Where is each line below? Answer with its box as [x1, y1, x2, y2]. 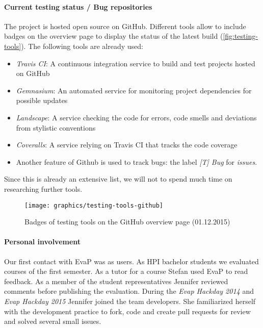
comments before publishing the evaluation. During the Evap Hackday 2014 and [4, 286, 254, 296]
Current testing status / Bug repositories [4, 1, 152, 12]
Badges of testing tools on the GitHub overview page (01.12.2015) [24, 216, 230, 227]
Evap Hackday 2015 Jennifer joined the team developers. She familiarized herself [4, 295, 256, 306]
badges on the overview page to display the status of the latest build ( [4, 31, 223, 41]
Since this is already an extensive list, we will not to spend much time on [4, 173, 232, 184]
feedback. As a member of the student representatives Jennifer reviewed [4, 275, 228, 286]
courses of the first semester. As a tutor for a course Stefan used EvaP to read [4, 266, 248, 276]
